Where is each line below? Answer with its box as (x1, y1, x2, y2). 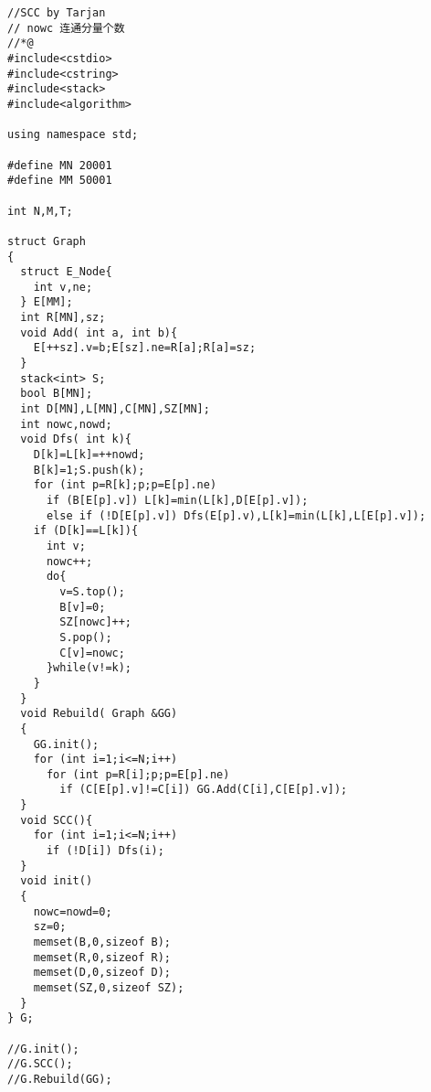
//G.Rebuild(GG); (7, 1072, 112, 1086)
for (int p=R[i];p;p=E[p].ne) (46, 767, 230, 781)
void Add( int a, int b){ (20, 326, 178, 339)
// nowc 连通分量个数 (7, 21, 125, 35)
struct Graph (7, 234, 86, 248)
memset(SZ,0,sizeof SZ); (33, 981, 184, 994)
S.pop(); (59, 630, 112, 644)
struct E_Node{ (20, 265, 112, 279)
